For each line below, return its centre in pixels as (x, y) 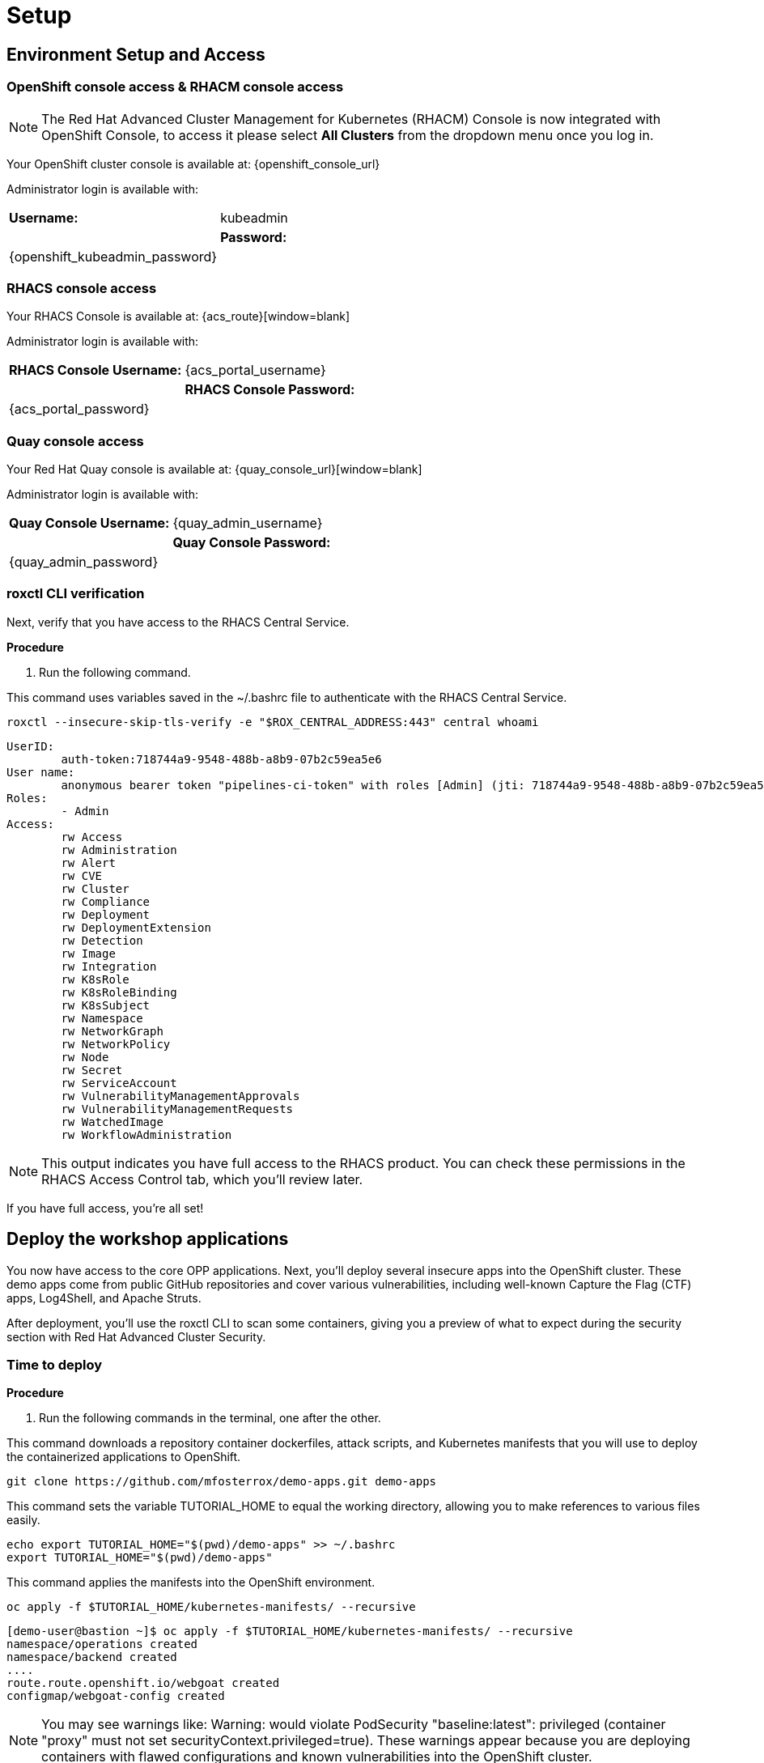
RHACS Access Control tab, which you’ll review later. (202, 1179)
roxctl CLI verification (76, 594)
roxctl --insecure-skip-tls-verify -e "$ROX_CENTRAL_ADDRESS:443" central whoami (273, 722)
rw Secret (92, 1070)
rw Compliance (106, 901)
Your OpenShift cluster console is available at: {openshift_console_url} (193, 164)
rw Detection (102, 940)
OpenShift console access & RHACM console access (175, 87)
